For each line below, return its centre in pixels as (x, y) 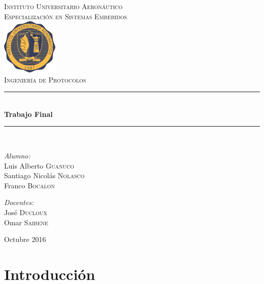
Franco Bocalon (30, 185)
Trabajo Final (28, 114)
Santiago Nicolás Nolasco (44, 175)
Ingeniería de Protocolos (45, 79)
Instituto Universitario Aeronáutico (63, 6)
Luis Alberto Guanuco (39, 165)
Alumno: (17, 155)
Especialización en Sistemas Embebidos (66, 16)
